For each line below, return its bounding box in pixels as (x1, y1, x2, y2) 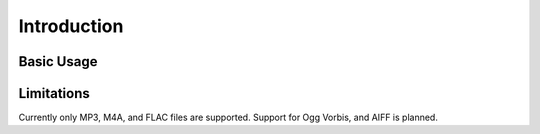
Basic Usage (18, 53, 98, 70)
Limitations (18, 85, 90, 102)
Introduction (18, 15, 124, 37)
